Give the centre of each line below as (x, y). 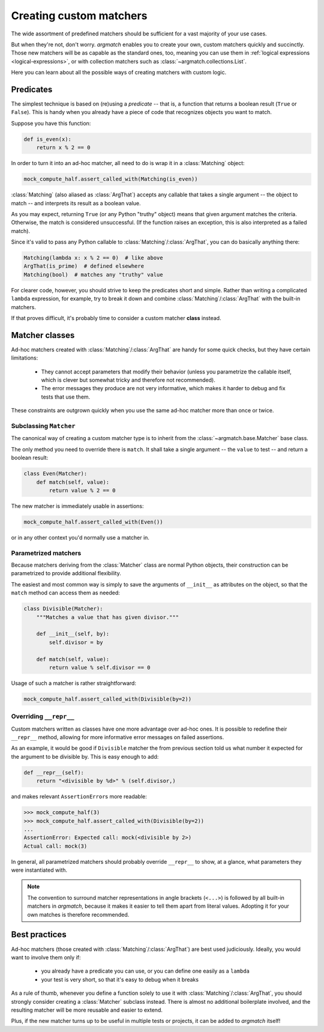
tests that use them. (66, 397)
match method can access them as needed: (65, 593)
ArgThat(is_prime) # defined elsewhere (84, 266)
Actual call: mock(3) (55, 846)
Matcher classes (43, 335)
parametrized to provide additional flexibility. (66, 573)
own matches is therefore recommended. (78, 914)
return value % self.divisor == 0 (100, 667)
